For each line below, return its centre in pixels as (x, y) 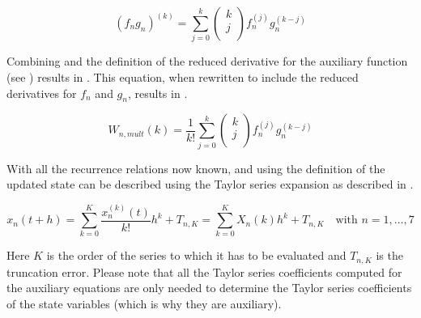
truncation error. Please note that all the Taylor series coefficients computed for (204, 271)
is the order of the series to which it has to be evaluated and (196, 255)
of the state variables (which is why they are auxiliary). (144, 304)
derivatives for (42, 93)
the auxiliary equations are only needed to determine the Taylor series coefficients (209, 288)
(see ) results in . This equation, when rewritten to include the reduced (183, 76)
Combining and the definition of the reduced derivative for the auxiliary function (207, 61)
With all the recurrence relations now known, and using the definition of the (196, 168)
